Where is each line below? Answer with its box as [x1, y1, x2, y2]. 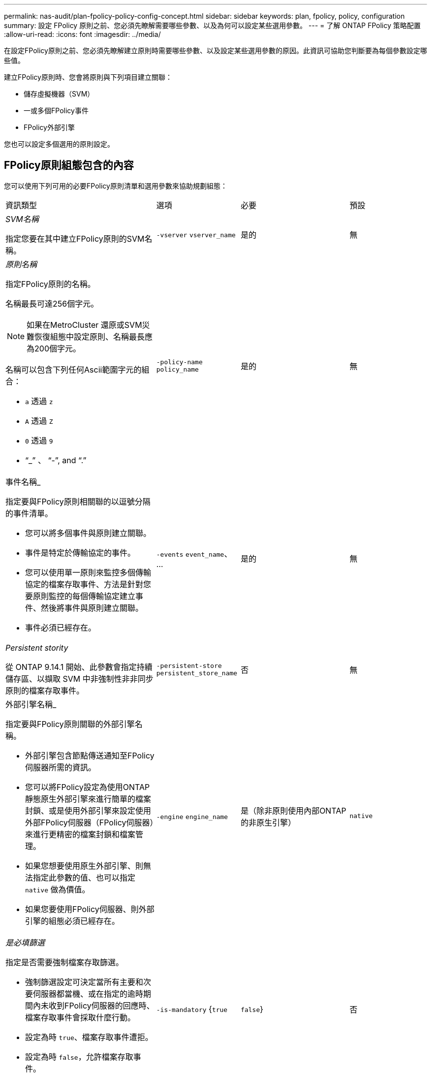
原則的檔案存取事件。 [5, 685, 85, 696]
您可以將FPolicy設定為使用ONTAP [25, 782, 150, 792]
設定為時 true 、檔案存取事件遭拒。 [25, 1032, 153, 1042]
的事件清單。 [5, 508, 53, 518]
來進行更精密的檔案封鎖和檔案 [25, 829, 136, 839]
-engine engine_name [156, 813, 228, 821]
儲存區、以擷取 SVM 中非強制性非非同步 [5, 673, 154, 684]
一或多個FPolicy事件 [24, 106, 89, 115]
